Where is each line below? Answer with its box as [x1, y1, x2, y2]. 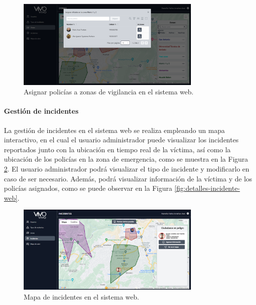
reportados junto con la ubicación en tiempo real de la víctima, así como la [4, 144, 231, 154]
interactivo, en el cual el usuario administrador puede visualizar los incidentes [4, 134, 239, 145]
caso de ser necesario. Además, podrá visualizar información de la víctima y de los [4, 173, 253, 183]
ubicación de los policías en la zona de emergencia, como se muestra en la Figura [4, 154, 248, 164]
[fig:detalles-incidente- [174, 183, 240, 193]
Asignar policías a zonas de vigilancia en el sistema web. [24, 87, 194, 97]
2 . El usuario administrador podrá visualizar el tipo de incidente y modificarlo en [4, 163, 250, 174]
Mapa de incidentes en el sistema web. [24, 291, 139, 302]
